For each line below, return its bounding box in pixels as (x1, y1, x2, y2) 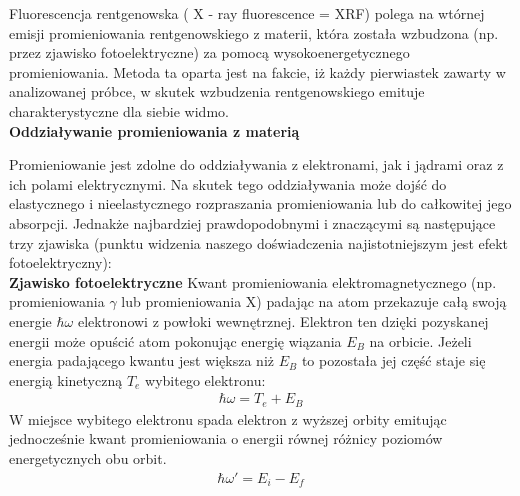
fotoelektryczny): (9, 252, 112, 273)
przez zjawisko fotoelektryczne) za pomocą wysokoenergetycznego (9, 42, 410, 63)
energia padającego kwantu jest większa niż (9, 350, 275, 371)
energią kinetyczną (9, 369, 123, 390)
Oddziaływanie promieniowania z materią (9, 120, 300, 141)
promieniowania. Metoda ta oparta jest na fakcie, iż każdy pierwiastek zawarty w (9, 61, 506, 82)
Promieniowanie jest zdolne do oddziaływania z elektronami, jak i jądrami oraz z (9, 154, 504, 175)
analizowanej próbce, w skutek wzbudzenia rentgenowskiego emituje (9, 81, 425, 102)
